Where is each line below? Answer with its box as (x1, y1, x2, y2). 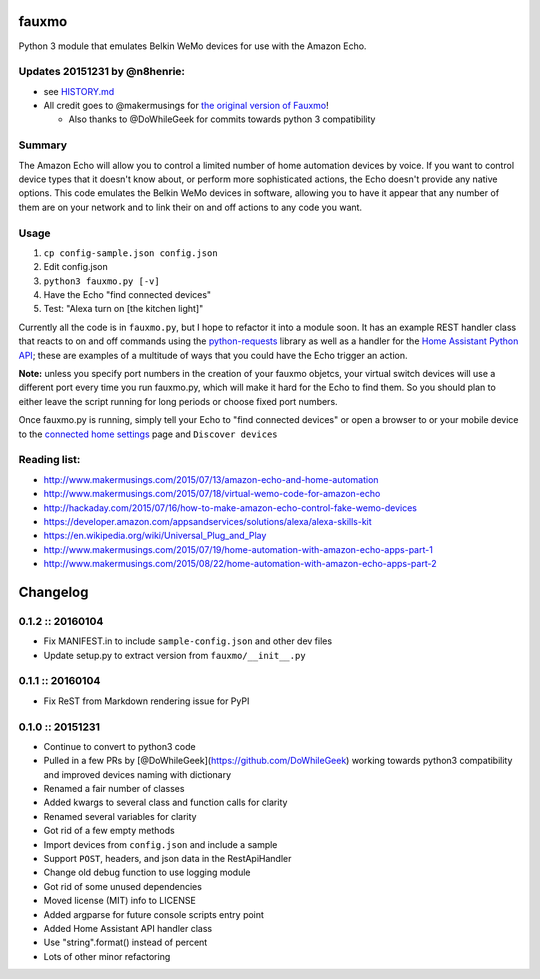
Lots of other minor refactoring (43, 950, 171, 962)
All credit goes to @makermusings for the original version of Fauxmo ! (43, 100, 329, 112)
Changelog (18, 583, 89, 600)
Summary (18, 138, 68, 152)
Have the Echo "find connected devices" (43, 289, 212, 301)
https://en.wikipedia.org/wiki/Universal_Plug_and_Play (43, 530, 267, 542)
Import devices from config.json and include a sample (43, 838, 278, 850)
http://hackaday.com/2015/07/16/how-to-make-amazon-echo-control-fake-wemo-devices (43, 501, 418, 514)
